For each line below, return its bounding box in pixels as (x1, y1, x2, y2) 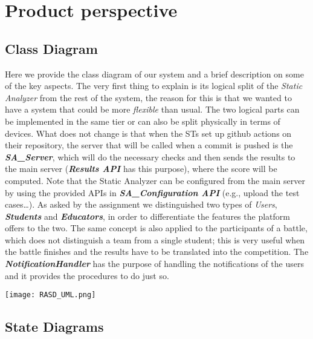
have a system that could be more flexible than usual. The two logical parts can (5, 103, 300, 116)
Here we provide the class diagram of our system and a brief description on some (5, 67, 304, 80)
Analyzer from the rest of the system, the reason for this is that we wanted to (5, 91, 292, 104)
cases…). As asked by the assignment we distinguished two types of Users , (5, 198, 277, 211)
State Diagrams (5, 317, 104, 336)
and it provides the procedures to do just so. (5, 269, 169, 281)
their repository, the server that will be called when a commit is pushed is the (5, 139, 293, 151)
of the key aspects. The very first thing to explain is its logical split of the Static (5, 79, 303, 92)
